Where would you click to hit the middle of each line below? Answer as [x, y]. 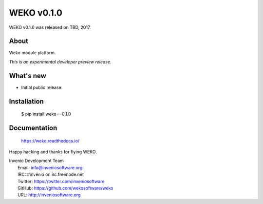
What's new [28, 76]
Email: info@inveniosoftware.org [50, 167]
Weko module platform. [32, 53]
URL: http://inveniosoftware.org [49, 195]
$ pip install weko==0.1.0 [46, 114]
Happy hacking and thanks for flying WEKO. [53, 152]
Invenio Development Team [37, 161]
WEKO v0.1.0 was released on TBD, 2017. [50, 27]
